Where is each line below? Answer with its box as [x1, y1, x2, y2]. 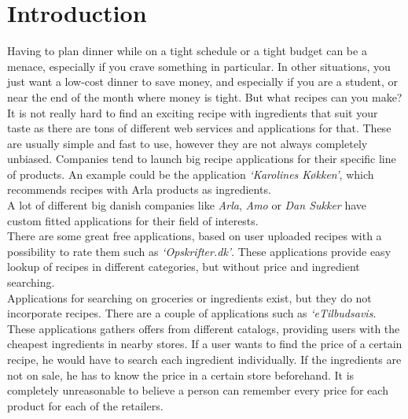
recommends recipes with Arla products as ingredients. [7, 181, 271, 198]
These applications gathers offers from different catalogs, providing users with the [7, 320, 400, 336]
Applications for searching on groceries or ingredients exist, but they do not [7, 289, 372, 306]
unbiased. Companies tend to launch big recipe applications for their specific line [7, 150, 396, 167]
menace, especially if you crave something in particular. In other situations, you [7, 57, 391, 74]
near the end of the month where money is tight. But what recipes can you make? [7, 88, 402, 105]
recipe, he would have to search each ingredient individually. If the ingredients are [7, 351, 402, 367]
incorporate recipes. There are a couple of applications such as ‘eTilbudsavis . [7, 305, 377, 321]
